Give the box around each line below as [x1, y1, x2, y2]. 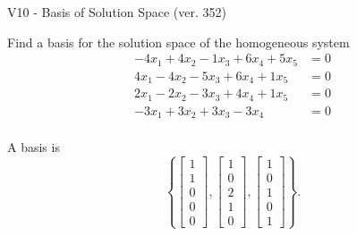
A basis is [7, 138, 60, 156]
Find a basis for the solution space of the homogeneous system [7, 32, 350, 51]
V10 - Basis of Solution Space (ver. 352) [7, 3, 226, 21]
